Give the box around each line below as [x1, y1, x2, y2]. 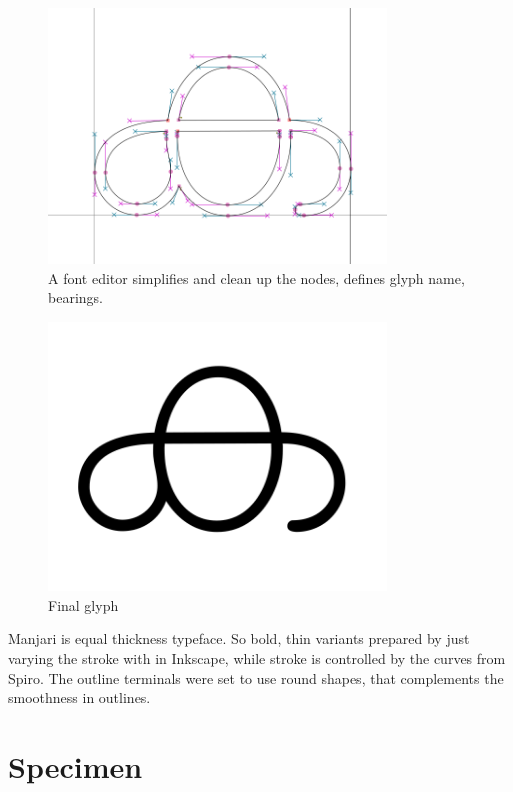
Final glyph [48, 594, 119, 615]
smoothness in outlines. [8, 687, 151, 708]
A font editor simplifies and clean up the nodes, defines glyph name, [48, 267, 465, 288]
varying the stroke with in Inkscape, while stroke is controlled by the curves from [8, 648, 506, 669]
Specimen [8, 745, 143, 786]
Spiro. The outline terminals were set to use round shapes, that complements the [8, 667, 504, 688]
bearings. [48, 287, 103, 308]
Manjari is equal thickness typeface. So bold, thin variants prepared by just [8, 628, 470, 649]
